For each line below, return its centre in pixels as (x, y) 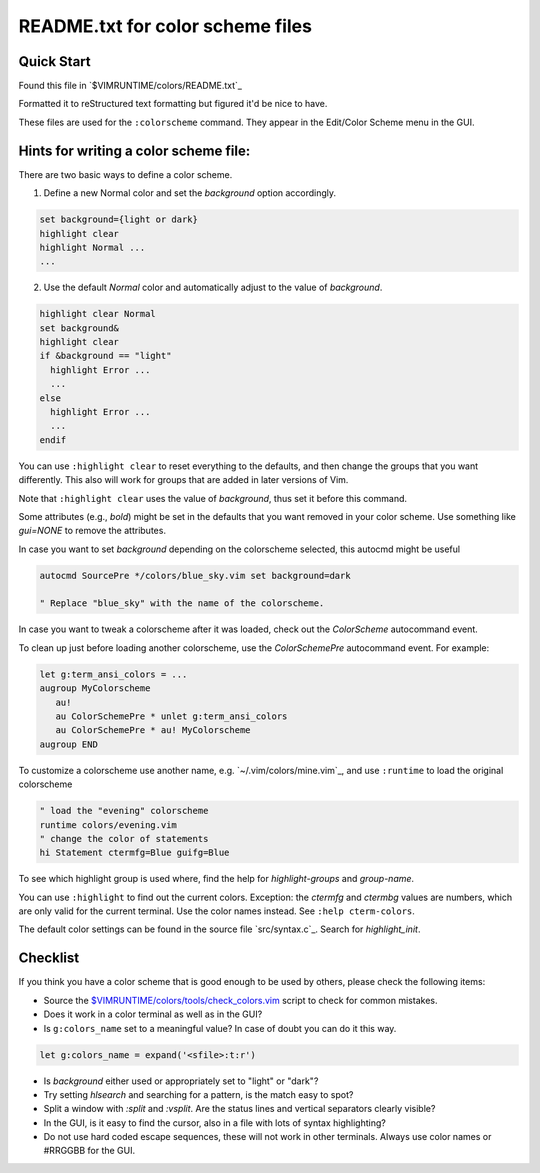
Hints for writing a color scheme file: (134, 150)
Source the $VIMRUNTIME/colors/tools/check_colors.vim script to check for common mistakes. (240, 1000)
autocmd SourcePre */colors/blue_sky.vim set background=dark (195, 575)
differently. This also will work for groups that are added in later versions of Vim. (183, 480)
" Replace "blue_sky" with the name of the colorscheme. (182, 603)
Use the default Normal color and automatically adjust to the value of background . (213, 287)
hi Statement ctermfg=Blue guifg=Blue (134, 853)
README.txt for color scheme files (165, 26)
